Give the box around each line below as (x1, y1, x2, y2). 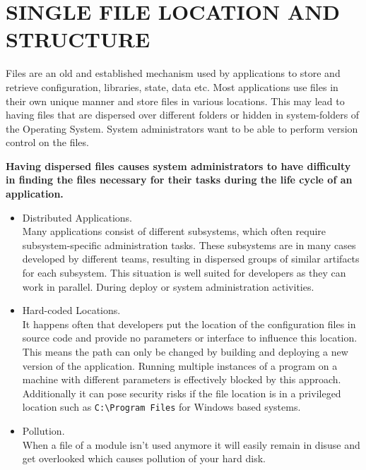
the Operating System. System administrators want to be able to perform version (6, 121, 358, 135)
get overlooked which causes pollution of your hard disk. (22, 451, 266, 466)
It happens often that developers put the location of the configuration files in (22, 316, 356, 331)
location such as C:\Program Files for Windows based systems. (22, 399, 301, 414)
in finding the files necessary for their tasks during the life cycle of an (6, 172, 353, 187)
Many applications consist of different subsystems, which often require (22, 224, 326, 239)
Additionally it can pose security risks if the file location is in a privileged (22, 385, 341, 400)
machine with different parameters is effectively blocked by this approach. (22, 372, 341, 387)
